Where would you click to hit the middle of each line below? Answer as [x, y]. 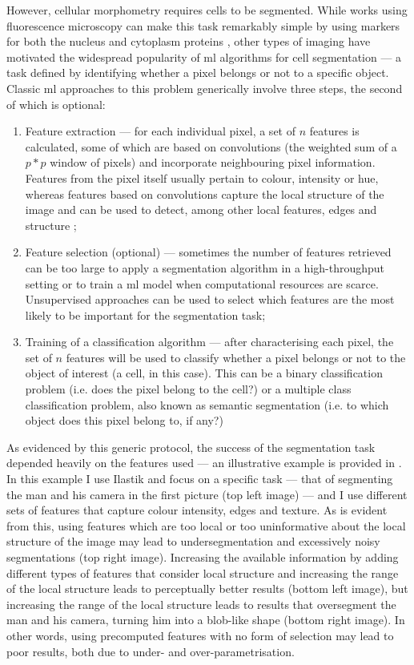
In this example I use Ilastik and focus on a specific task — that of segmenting [200, 479]
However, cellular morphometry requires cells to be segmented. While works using [207, 10]
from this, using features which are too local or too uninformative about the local [206, 525]
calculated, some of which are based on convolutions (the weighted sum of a [211, 146]
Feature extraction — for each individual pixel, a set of [160, 131]
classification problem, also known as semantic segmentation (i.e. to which [207, 404]
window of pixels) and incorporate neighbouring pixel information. [213, 162]
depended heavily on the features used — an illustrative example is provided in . [204, 463]
